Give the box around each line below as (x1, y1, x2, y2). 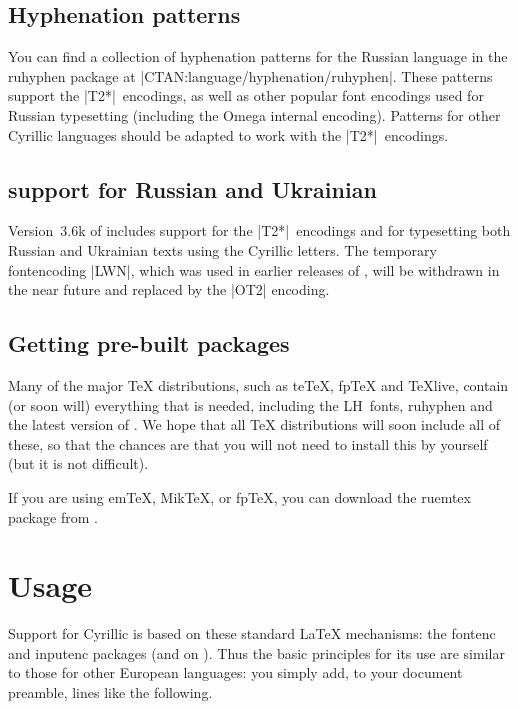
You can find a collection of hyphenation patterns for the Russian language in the (8, 46, 508, 67)
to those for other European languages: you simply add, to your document (8, 662, 463, 683)
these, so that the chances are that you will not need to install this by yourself (8, 433, 488, 454)
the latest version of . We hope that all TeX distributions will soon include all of (8, 414, 501, 435)
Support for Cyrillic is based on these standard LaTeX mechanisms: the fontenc (8, 623, 496, 644)
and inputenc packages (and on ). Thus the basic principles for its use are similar (8, 642, 505, 663)
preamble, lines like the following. (8, 682, 213, 703)
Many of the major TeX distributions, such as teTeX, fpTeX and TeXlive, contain (8, 374, 509, 395)
